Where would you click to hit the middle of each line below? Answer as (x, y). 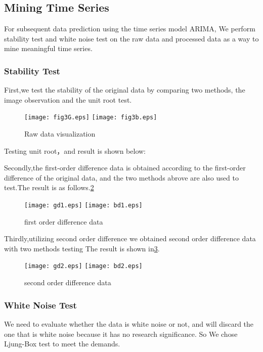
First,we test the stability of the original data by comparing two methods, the (125, 90)
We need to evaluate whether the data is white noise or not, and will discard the (129, 323)
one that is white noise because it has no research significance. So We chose (121, 334)
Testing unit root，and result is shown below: (75, 150)
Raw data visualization (60, 134)
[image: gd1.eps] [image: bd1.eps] (83, 206)
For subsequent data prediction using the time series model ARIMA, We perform (130, 29)
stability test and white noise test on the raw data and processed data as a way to (131, 38)
